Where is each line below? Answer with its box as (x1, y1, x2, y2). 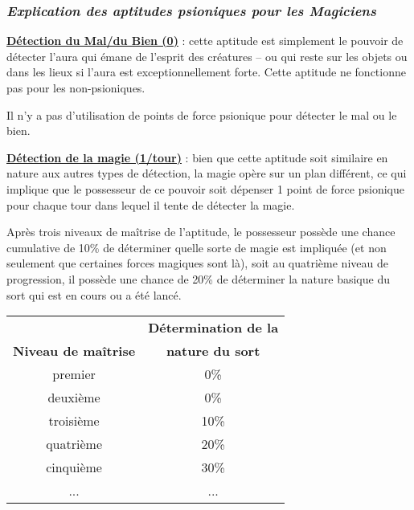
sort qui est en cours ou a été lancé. (6, 286, 182, 303)
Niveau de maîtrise (13, 341, 136, 361)
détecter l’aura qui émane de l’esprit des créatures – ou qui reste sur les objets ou (6, 47, 408, 64)
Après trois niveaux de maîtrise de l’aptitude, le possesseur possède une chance (6, 223, 396, 240)
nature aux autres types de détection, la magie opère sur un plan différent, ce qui (6, 165, 407, 182)
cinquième (46, 458, 102, 477)
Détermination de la (148, 318, 279, 337)
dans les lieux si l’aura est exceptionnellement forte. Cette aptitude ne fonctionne (6, 63, 406, 80)
